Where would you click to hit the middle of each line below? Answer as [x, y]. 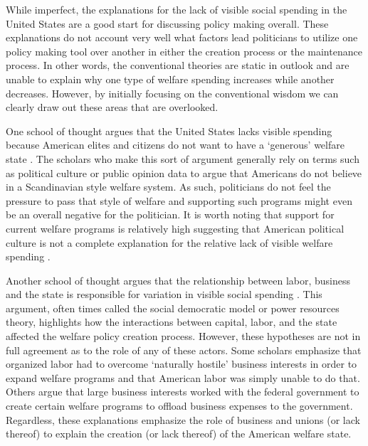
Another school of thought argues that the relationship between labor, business [178, 280]
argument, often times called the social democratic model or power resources [173, 308]
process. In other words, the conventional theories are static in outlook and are [178, 65]
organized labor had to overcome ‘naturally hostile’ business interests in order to [182, 364]
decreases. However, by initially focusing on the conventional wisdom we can [172, 93]
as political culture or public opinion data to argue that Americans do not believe [184, 172]
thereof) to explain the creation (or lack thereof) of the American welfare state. [179, 434]
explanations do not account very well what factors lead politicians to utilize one [182, 37]
